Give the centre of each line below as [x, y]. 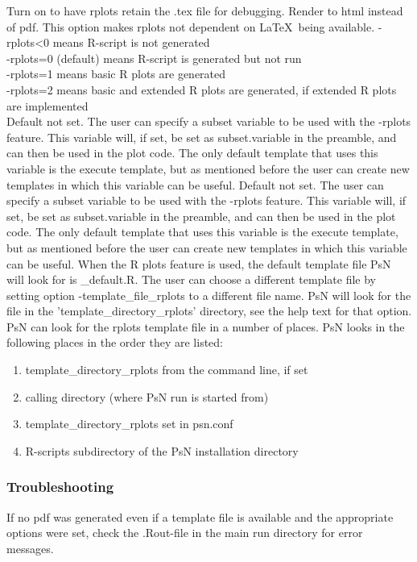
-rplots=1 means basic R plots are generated [116, 74]
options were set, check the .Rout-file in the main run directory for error [185, 533]
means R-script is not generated [131, 42]
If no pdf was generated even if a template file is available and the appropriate [200, 516]
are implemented [47, 105]
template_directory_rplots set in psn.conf [129, 424]
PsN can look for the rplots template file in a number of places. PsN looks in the [206, 326]
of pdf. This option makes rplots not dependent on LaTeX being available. [191, 26]
